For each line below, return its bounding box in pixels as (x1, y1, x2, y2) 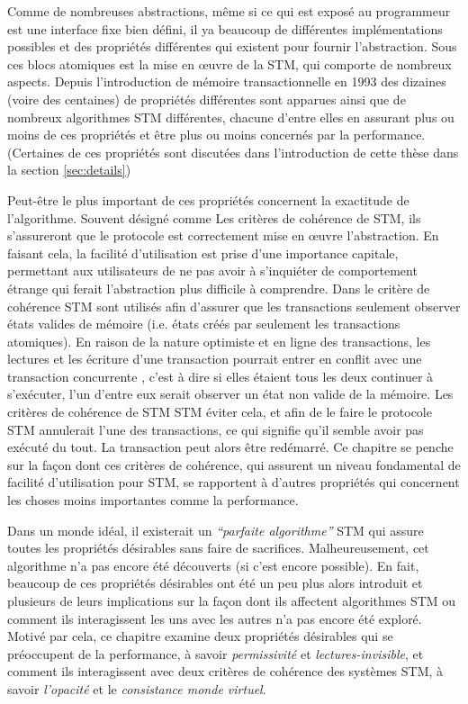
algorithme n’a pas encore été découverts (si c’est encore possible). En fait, (7, 555, 419, 574)
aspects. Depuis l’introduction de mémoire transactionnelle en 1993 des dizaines (7, 72, 446, 91)
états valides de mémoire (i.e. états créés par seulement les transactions (7, 314, 400, 333)
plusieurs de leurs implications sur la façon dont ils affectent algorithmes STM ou (7, 591, 456, 609)
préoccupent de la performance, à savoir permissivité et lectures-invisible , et (7, 644, 424, 663)
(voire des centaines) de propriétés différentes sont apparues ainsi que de (7, 89, 406, 108)
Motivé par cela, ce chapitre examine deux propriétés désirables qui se (7, 627, 393, 645)
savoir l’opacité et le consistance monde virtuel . (7, 679, 266, 698)
